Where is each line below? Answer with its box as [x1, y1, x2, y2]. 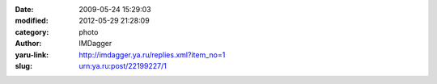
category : [15, 27, 49, 36]
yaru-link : [15, 49, 49, 60]
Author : [15, 39, 42, 48]
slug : [15, 61, 32, 70]
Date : [15, 5, 34, 14]
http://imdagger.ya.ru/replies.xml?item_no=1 [78, 49, 226, 60]
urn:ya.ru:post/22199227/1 [78, 61, 168, 70]
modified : [15, 16, 49, 26]
